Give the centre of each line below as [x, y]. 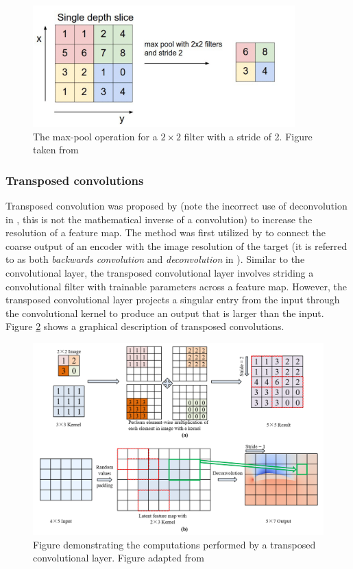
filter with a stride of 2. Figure [248, 136]
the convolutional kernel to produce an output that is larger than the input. [165, 313]
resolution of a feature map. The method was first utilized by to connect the [166, 232]
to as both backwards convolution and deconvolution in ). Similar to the [155, 259]
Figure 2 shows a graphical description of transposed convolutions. [145, 326]
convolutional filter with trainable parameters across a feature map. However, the [176, 286]
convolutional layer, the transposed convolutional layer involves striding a [160, 272]
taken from [56, 150]
